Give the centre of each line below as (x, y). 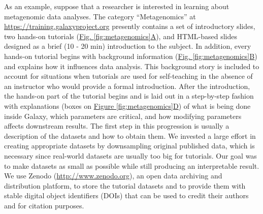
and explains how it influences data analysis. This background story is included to (132, 66)
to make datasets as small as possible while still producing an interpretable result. (132, 165)
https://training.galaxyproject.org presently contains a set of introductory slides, (130, 26)
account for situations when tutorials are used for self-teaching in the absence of (128, 76)
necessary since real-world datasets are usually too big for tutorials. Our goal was (130, 155)
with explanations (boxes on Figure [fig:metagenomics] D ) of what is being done (127, 105)
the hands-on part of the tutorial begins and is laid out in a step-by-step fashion (129, 96)
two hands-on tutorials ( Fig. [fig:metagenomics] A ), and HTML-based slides (121, 36)
